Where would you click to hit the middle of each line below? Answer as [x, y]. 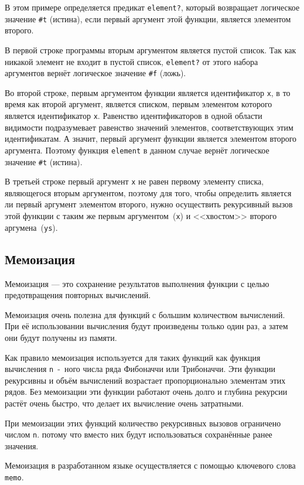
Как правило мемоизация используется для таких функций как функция [133, 357]
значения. [22, 445]
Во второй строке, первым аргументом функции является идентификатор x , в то [148, 92]
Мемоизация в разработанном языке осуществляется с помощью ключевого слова [150, 465]
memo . [14, 477]
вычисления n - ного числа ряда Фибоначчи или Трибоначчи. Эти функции [140, 369]
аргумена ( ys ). [31, 227]
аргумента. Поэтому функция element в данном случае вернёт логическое [137, 150]
